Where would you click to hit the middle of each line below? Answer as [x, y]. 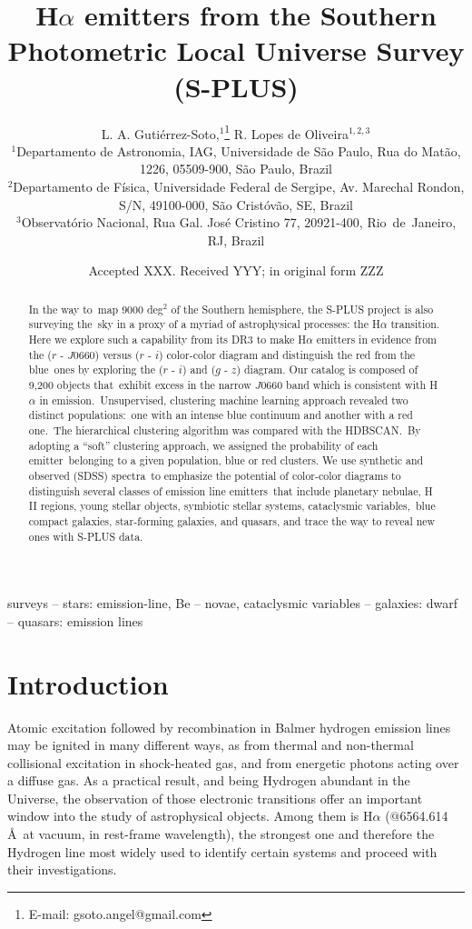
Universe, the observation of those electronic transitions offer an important [215, 798]
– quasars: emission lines [75, 620]
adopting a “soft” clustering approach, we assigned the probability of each [203, 445]
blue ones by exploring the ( [96, 370]
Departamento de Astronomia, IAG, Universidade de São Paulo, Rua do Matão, [239, 150]
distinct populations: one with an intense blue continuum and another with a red [221, 415]
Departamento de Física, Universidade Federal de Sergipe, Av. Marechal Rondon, [239, 186]
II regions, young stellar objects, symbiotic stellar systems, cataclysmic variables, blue [232, 506]
